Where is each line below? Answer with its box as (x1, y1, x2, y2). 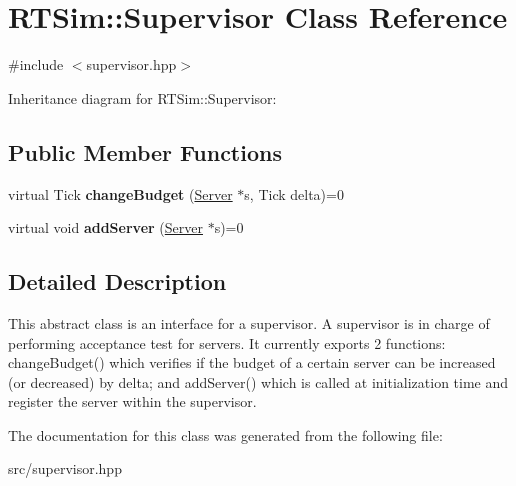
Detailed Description (8, 266, 227, 297)
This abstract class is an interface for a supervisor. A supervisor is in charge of (8, 312, 490, 333)
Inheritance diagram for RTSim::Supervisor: (8, 87, 277, 108)
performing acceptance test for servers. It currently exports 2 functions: (8, 332, 446, 353)
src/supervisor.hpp (8, 458, 122, 479)
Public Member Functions (8, 136, 282, 167)
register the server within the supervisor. (8, 391, 257, 412)
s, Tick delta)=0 (244, 183, 344, 204)
